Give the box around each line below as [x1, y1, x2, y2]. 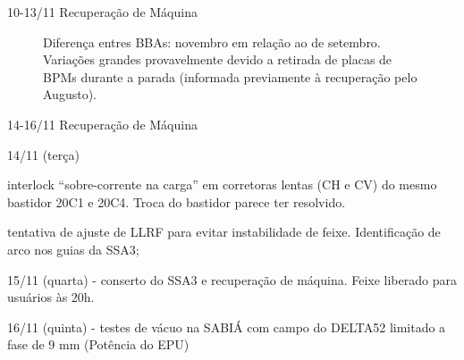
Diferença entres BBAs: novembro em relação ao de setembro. [43, 32, 381, 51]
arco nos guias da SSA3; [7, 239, 139, 258]
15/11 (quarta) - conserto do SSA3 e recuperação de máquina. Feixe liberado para [7, 270, 457, 289]
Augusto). [43, 85, 97, 104]
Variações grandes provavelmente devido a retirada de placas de [43, 50, 392, 69]
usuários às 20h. [7, 288, 95, 306]
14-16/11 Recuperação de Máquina [7, 114, 198, 133]
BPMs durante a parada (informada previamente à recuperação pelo [43, 67, 418, 86]
